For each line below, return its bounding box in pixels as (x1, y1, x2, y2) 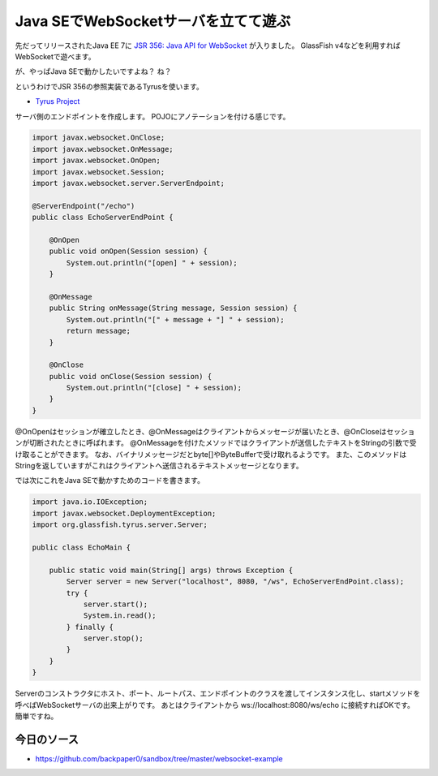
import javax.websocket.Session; (32, 167, 165, 176)
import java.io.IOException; (32, 498, 148, 507)
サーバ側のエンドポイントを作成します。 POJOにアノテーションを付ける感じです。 (15, 111, 290, 121)
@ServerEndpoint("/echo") (32, 201, 135, 210)
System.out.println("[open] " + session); (66, 258, 238, 267)
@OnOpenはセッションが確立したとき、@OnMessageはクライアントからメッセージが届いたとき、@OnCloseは (15, 426, 387, 436)
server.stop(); (83, 634, 144, 643)
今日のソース (15, 732, 79, 746)
